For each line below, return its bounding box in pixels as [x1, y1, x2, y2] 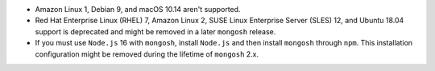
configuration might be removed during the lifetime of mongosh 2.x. [35, 49, 259, 59]
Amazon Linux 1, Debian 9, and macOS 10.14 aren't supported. [35, 5, 241, 14]
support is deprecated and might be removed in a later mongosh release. [35, 26, 276, 36]
